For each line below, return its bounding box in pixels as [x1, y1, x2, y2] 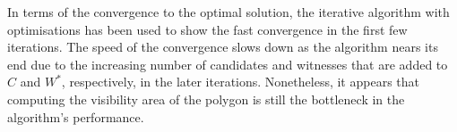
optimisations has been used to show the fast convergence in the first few [7, 20, 408, 38]
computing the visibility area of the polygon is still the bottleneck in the [7, 89, 405, 108]
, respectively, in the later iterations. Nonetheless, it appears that [61, 72, 419, 91]
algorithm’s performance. [7, 107, 144, 126]
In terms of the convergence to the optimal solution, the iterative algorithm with [7, 3, 450, 21]
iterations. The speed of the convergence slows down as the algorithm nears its [7, 37, 438, 56]
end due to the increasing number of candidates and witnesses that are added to [7, 54, 448, 73]
